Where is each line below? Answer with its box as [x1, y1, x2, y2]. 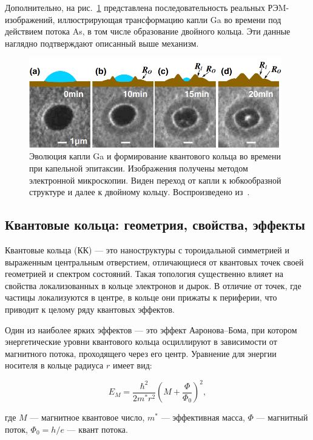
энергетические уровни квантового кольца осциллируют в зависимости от [5, 335, 277, 348]
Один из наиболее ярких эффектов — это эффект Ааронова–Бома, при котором [5, 323, 297, 336]
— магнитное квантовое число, [30, 411, 145, 424]
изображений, [5, 13, 55, 25]
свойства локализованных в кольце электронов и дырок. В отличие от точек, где [5, 279, 301, 292]
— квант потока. [67, 423, 128, 436]
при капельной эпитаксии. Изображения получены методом [29, 162, 248, 174]
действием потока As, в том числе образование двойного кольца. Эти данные [5, 25, 291, 38]
